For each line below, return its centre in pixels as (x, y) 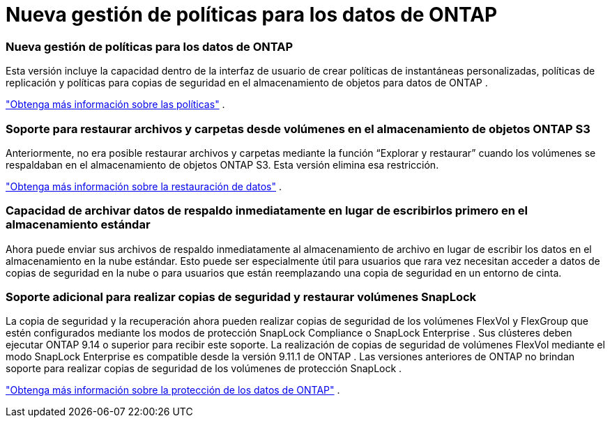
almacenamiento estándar (78, 225)
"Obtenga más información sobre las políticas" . (115, 105)
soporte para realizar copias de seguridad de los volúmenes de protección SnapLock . (204, 369)
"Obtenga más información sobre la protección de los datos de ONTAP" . (173, 390)
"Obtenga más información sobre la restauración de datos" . (144, 186)
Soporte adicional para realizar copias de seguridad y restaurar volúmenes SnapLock (241, 297)
